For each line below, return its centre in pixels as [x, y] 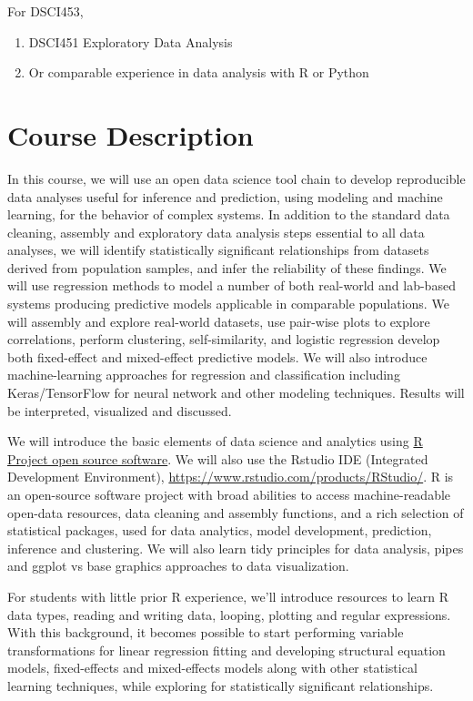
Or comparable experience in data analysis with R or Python [199, 72]
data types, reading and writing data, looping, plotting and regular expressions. [229, 614]
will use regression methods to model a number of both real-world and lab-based [231, 285]
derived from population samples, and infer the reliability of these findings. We [227, 267]
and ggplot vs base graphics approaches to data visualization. [178, 566]
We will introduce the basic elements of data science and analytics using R [215, 441]
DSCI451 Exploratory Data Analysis [131, 41]
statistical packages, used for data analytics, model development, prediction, [220, 530]
